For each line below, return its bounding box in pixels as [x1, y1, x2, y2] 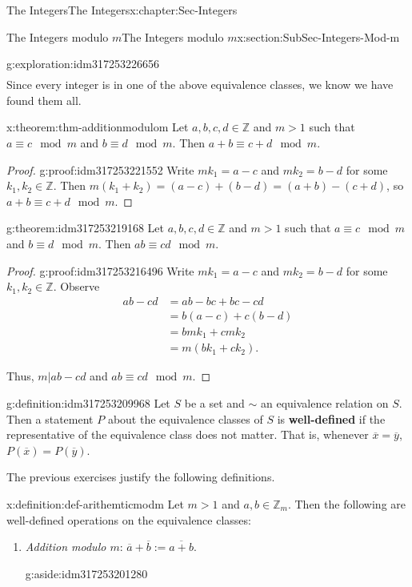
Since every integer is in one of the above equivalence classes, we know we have [6, 76, 394, 93]
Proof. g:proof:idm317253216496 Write [6, 262, 194, 279]
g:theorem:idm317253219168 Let [6, 219, 165, 236]
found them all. [6, 91, 82, 108]
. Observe [53, 278, 100, 295]
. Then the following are [287, 495, 406, 512]
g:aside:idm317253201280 [25, 565, 148, 581]
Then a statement [6, 410, 94, 427]
